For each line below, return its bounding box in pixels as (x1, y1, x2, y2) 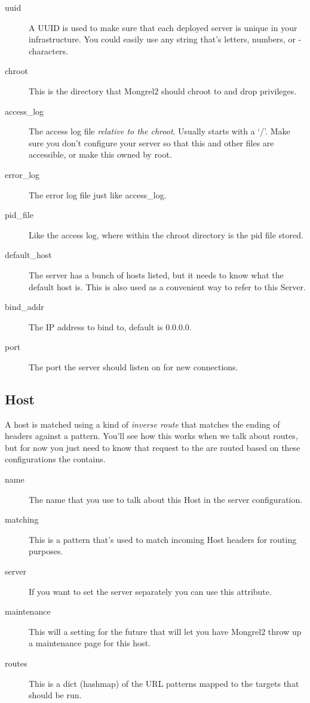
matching (5, 513, 39, 526)
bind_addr (5, 300, 44, 313)
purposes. (29, 545, 63, 557)
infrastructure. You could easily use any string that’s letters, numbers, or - (29, 33, 302, 45)
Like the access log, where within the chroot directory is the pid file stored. (29, 228, 303, 241)
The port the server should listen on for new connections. (29, 360, 238, 373)
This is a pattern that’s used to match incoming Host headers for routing (29, 533, 297, 545)
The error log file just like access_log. (29, 188, 167, 201)
